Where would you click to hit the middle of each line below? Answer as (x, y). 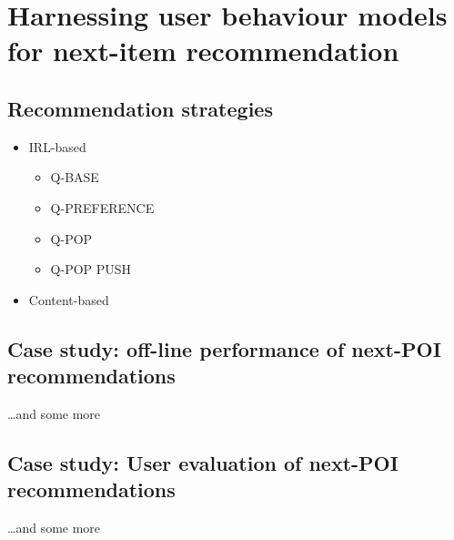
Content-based (69, 299)
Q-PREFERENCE (102, 207)
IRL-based (57, 146)
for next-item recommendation (203, 51)
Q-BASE (75, 177)
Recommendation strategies (140, 108)
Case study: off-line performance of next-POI (224, 348)
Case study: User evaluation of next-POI (203, 462)
